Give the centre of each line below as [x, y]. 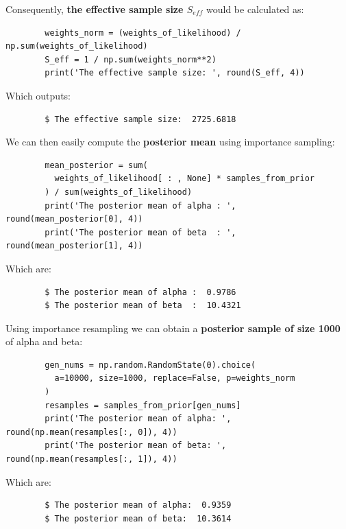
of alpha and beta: [44, 341]
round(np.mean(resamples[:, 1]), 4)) [91, 459]
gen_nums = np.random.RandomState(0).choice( [150, 365]
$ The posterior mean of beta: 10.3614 [138, 518]
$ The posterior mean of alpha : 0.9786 [140, 292]
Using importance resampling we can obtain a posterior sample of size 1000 [173, 328]
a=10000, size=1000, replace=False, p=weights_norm [175, 378]
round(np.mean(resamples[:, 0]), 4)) [91, 432]
